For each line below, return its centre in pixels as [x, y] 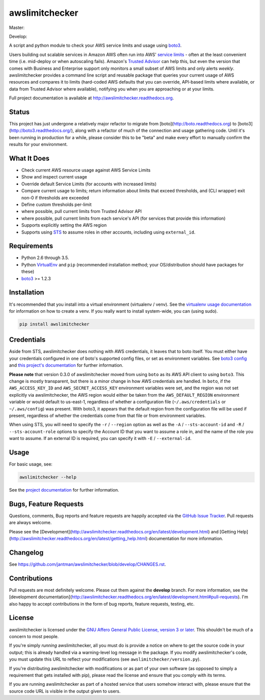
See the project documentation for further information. [64, 490]
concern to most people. [34, 636]
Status [19, 112]
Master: [17, 28]
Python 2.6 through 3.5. [45, 258]
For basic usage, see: [31, 464]
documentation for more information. [186, 539]
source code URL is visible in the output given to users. [65, 691]
